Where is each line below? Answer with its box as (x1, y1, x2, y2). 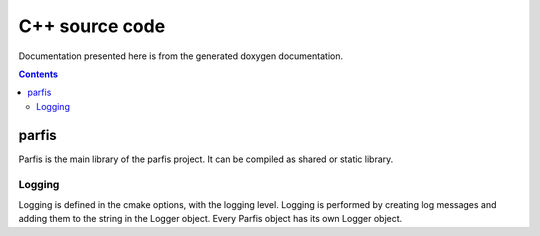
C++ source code (18, 15, 166, 37)
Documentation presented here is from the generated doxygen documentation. (18, 50, 344, 62)
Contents (18, 68, 59, 80)
